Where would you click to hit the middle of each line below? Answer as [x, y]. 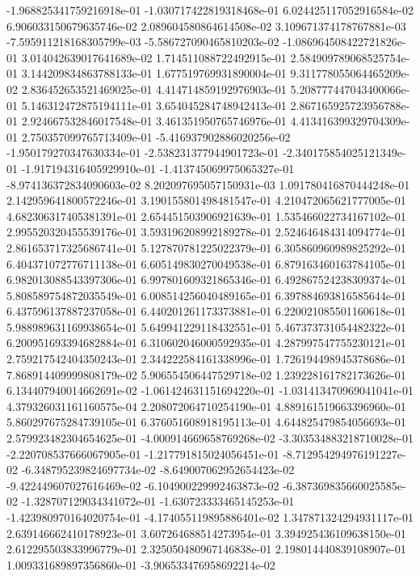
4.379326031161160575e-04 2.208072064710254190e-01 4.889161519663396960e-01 [206, 406]
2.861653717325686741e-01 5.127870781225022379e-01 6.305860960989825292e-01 [206, 247]
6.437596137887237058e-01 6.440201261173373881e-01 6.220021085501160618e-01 [206, 311]
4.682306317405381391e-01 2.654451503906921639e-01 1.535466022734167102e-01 [206, 216]
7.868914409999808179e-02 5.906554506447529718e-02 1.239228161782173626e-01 [206, 374]
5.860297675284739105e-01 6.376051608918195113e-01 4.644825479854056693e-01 [206, 422]
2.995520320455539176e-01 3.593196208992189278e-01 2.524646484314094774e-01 [206, 232]
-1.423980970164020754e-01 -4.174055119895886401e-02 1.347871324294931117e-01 [210, 517]
